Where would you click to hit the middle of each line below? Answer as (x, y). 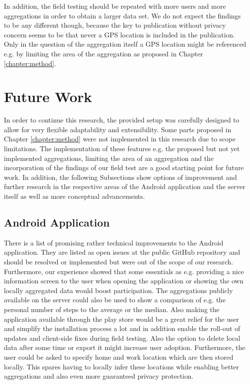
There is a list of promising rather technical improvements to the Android (114, 242)
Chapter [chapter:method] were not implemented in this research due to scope (120, 139)
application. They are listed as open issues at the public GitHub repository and (122, 252)
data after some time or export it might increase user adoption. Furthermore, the (125, 347)
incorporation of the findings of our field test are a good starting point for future (124, 167)
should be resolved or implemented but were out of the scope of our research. (119, 262)
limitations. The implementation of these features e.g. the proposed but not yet (122, 148)
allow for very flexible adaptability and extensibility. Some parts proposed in (118, 129)
